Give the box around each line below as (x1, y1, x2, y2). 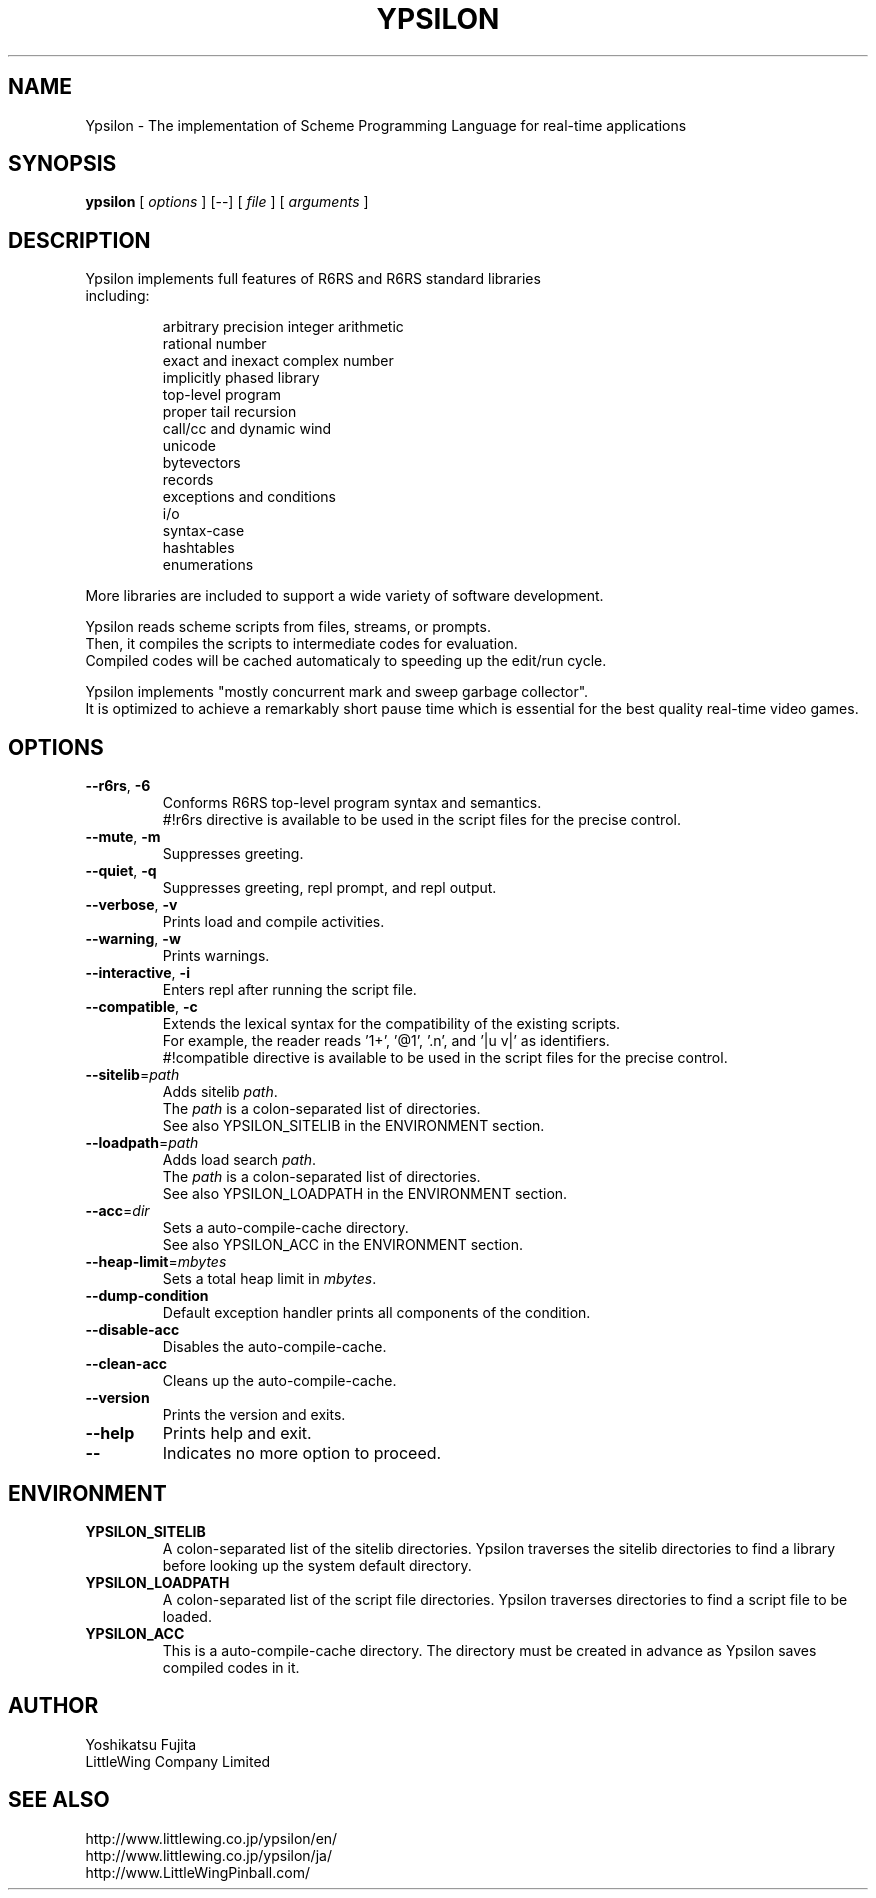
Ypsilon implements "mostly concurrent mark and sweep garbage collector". (85, 683, 589, 701)
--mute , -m (85, 828, 161, 846)
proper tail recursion (162, 403, 297, 421)
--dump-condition (85, 1287, 209, 1305)
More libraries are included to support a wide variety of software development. (85, 587, 604, 605)
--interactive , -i (85, 964, 190, 982)
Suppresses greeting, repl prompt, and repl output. (162, 879, 497, 897)
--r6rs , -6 (85, 777, 151, 795)
